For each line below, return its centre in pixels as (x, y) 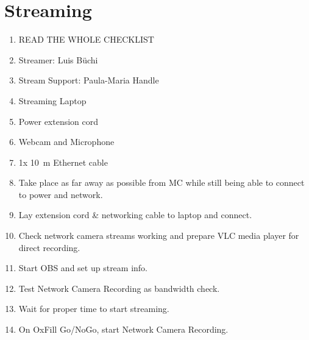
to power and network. (61, 194)
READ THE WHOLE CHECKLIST (86, 39)
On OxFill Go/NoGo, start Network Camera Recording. (123, 329)
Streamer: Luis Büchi (58, 59)
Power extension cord (59, 121)
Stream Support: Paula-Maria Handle (89, 80)
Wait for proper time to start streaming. (94, 309)
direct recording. (49, 247)
